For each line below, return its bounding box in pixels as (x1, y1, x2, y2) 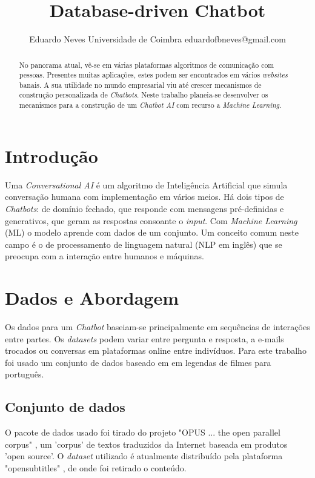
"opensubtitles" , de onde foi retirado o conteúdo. (5, 461, 187, 474)
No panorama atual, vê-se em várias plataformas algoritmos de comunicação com (19, 59, 274, 70)
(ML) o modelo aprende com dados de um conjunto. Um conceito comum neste (5, 226, 299, 239)
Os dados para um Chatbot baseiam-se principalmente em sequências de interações (5, 320, 310, 333)
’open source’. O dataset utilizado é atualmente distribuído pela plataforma (5, 450, 283, 462)
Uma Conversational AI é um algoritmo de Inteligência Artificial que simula (5, 178, 288, 191)
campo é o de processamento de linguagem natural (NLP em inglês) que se (5, 237, 282, 250)
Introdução (5, 143, 98, 168)
